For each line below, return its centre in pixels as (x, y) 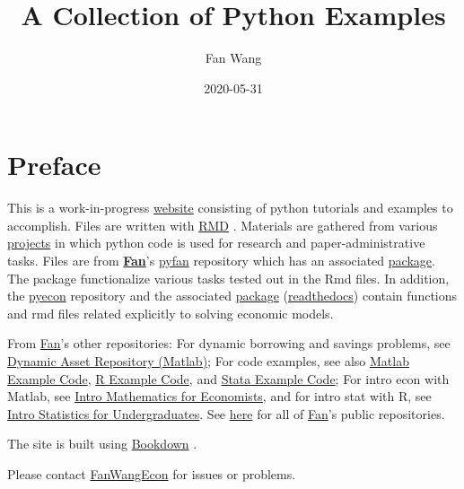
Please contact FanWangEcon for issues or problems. (152, 473)
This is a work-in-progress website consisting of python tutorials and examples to (230, 208)
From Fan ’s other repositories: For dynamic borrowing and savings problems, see (229, 343)
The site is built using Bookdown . (102, 444)
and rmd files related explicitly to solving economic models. (171, 313)
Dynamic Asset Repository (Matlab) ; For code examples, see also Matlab (208, 361)
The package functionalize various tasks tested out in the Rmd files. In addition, (228, 278)
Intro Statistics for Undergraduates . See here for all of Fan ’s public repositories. (226, 413)
